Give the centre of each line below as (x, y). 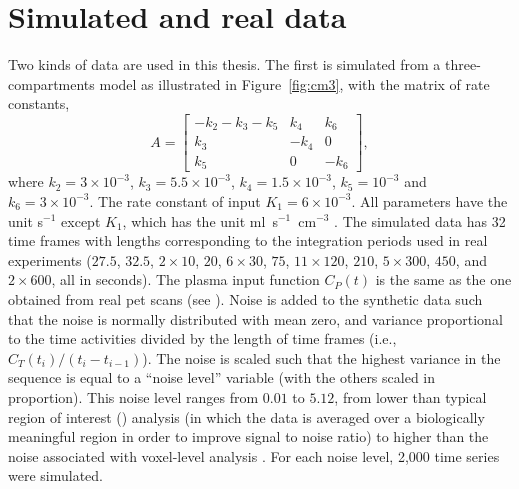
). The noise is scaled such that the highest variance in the (321, 357)
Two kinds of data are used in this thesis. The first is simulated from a (224, 64)
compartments (51, 83)
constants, (39, 103)
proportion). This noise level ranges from (133, 396)
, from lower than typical (410, 396)
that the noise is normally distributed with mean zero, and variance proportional (255, 318)
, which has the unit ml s (200, 220)
